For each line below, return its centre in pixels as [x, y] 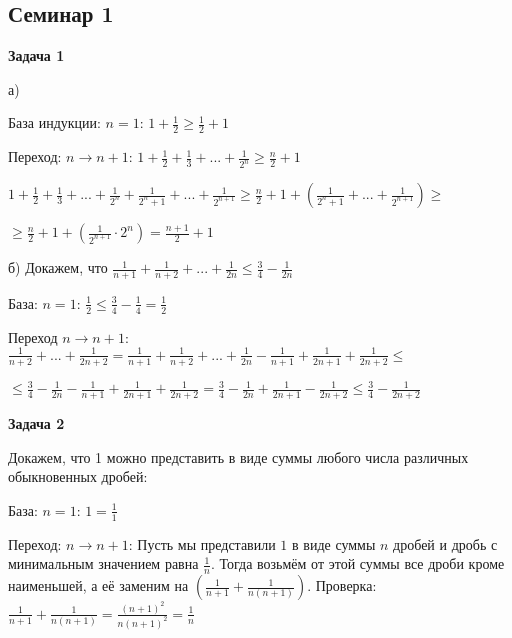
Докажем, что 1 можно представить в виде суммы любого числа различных [238, 456]
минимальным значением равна [103, 563]
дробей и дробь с [445, 543]
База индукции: [54, 122]
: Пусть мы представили [202, 543]
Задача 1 [36, 55]
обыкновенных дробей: [78, 476]
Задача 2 [36, 423]
